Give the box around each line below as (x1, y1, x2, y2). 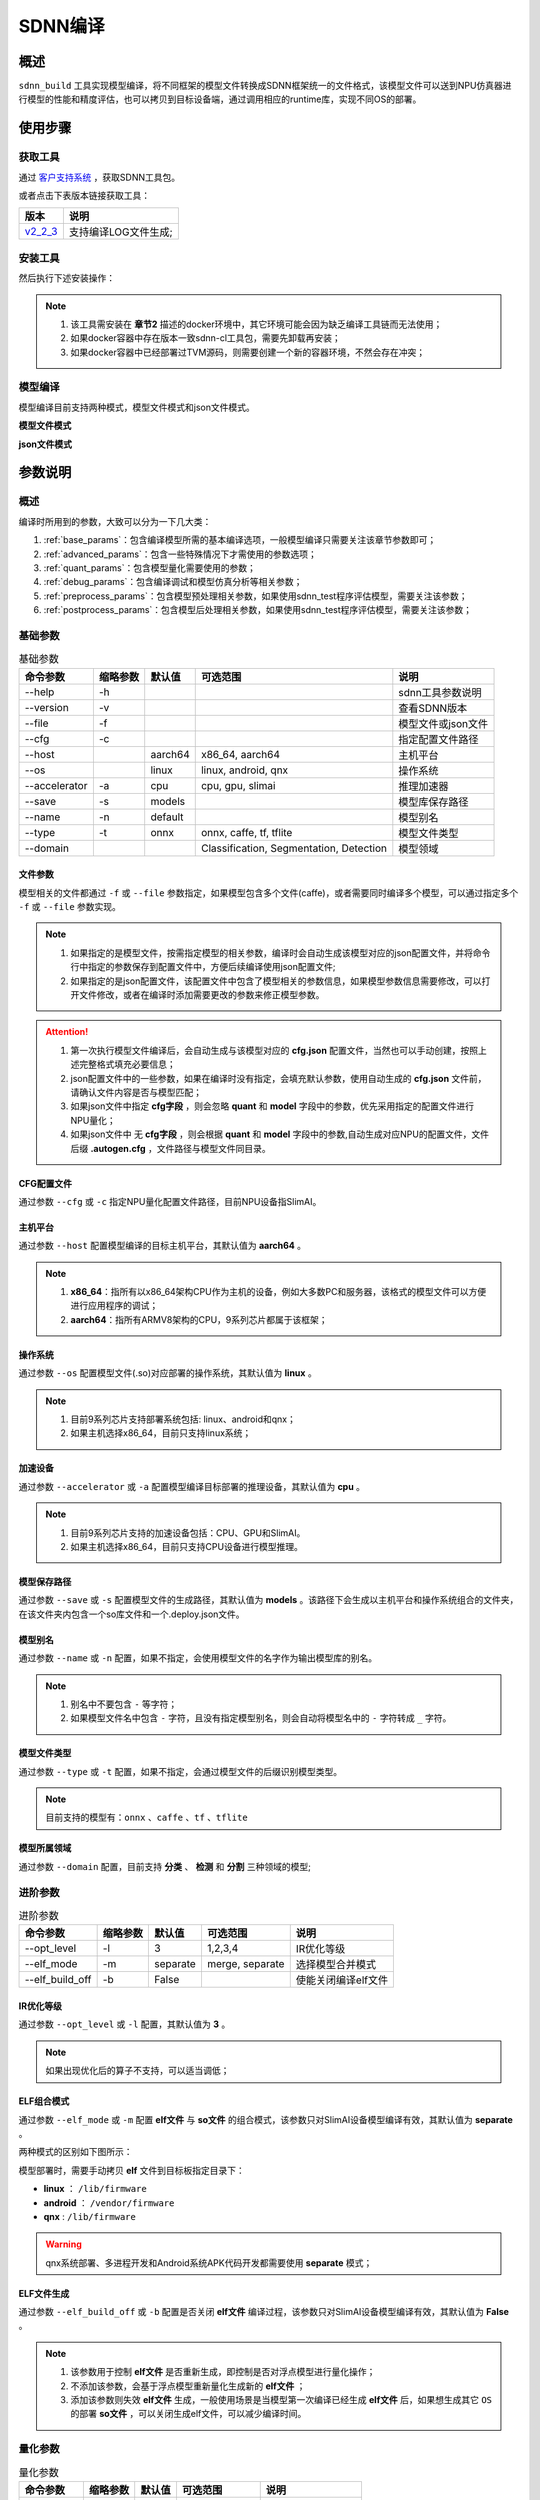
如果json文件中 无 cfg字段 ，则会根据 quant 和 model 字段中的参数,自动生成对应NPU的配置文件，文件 (70, 1128, 490, 1140)
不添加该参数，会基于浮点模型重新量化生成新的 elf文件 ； (70, 2380, 306, 2392)
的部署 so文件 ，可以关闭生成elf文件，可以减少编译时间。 (70, 2408, 307, 2420)
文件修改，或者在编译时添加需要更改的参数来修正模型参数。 (78, 988, 325, 1000)
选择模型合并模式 (295, 1958, 377, 1972)
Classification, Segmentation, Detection (200, 841, 387, 855)
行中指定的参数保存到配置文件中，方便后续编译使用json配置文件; (70, 961, 336, 973)
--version (24, 700, 69, 714)
